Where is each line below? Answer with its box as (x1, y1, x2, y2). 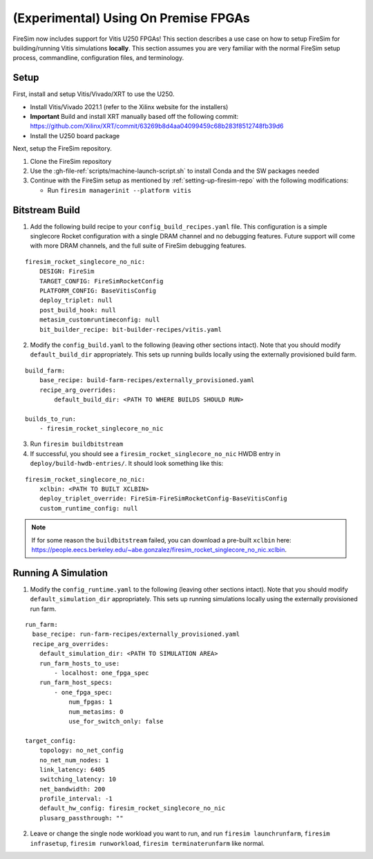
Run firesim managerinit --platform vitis (47, 186, 191, 194)
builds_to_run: (25, 415, 77, 423)
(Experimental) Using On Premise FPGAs (12, 10, 250, 26)
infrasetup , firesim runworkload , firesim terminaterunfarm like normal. (30, 839, 265, 847)
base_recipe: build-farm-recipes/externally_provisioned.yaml (39, 377, 255, 384)
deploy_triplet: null (39, 296, 113, 304)
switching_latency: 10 (39, 775, 117, 784)
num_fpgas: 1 (68, 698, 113, 706)
